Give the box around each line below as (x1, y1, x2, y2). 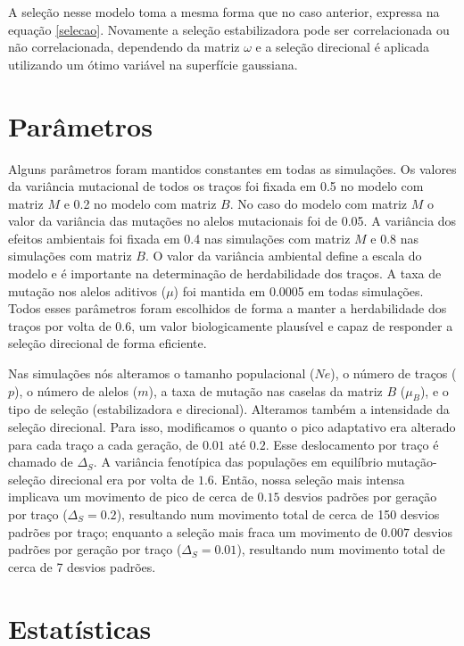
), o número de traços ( (330, 364, 457, 383)
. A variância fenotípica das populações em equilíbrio (93, 452, 383, 471)
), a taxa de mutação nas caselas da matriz (148, 381, 383, 400)
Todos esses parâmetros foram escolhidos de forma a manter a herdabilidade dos (8, 299, 447, 318)
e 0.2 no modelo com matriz (63, 194, 217, 212)
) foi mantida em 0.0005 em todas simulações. (173, 281, 424, 300)
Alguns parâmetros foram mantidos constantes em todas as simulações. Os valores (8, 159, 457, 178)
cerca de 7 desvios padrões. (8, 557, 156, 576)
